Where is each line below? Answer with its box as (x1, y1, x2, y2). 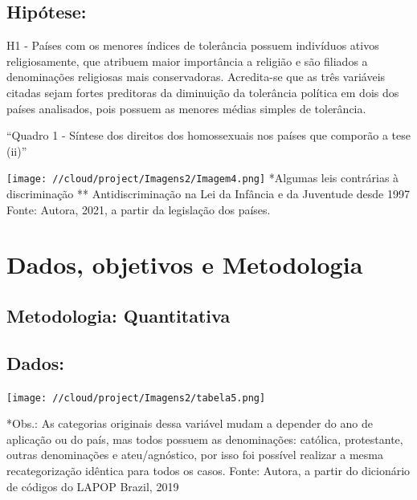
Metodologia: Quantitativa (6, 303, 231, 327)
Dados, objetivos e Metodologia (6, 248, 363, 281)
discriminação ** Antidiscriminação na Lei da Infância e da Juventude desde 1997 (6, 185, 410, 202)
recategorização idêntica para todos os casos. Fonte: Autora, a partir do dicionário (6, 462, 411, 478)
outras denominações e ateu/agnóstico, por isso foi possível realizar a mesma (6, 446, 383, 463)
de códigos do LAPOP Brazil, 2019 (6, 478, 179, 494)
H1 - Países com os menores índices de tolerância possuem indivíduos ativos (6, 37, 379, 54)
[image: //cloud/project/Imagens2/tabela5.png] (6, 392, 266, 404)
